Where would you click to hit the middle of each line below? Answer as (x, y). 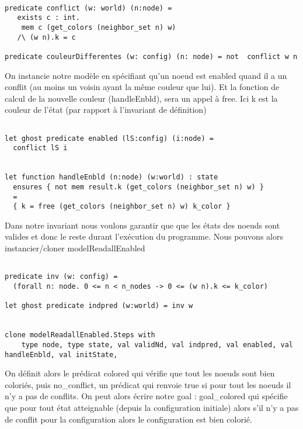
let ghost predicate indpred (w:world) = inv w (99, 306)
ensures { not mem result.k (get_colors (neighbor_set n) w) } (138, 187)
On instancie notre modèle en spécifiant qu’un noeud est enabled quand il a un (146, 75)
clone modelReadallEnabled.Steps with (80, 335)
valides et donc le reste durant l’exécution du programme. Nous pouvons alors (144, 236)
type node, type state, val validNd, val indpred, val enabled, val (157, 345)
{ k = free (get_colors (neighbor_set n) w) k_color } (122, 207)
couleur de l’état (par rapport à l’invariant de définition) (106, 110)
